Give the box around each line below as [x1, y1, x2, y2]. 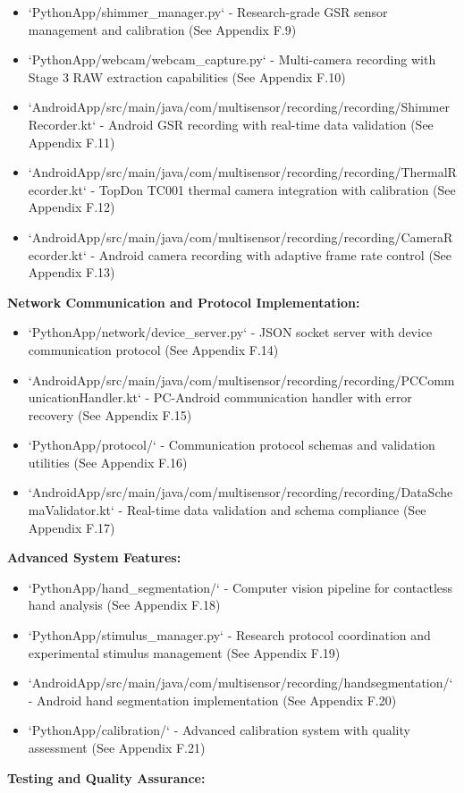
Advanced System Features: [7, 548, 181, 567]
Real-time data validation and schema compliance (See [126, 501, 426, 519]
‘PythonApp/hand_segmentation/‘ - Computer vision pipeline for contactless [28, 578, 453, 596]
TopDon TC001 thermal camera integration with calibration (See [98, 180, 456, 198]
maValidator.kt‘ [28, 501, 114, 519]
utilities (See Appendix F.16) [28, 452, 188, 471]
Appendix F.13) [28, 263, 115, 282]
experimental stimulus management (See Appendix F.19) [28, 643, 341, 662]
